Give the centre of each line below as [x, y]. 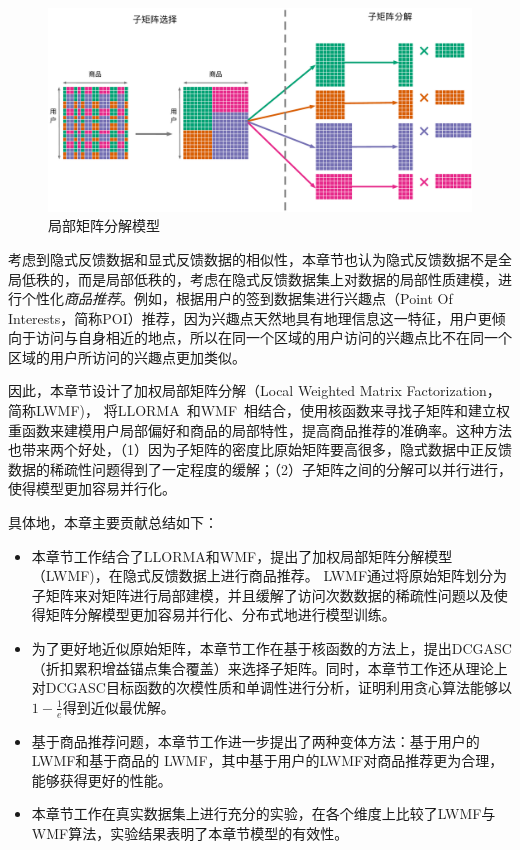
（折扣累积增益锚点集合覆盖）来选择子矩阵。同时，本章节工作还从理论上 [269, 667]
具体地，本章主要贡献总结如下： [113, 522]
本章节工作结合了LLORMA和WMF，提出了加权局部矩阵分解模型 [242, 555]
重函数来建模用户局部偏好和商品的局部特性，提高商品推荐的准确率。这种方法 [260, 429]
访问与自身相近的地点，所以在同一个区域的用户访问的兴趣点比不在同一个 [273, 337]
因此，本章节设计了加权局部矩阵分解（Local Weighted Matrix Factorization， [254, 390]
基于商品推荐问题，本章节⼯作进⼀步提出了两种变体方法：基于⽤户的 [255, 740]
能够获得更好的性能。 [101, 779]
